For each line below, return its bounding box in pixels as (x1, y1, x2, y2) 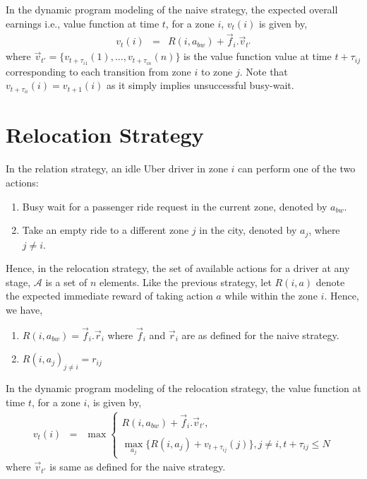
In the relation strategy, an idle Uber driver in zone (6, 161, 228, 176)
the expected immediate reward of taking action (6, 288, 213, 303)
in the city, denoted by (199, 223, 297, 237)
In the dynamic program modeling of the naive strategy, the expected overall (6, 2, 338, 16)
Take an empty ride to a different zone (22, 223, 189, 237)
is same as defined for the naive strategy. (49, 459, 226, 474)
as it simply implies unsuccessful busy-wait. (106, 78, 294, 93)
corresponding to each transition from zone (6, 64, 191, 78)
